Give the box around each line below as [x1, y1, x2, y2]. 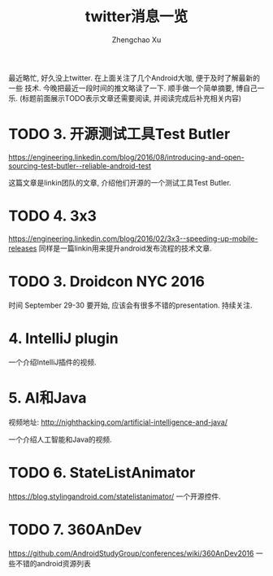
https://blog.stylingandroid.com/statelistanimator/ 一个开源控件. [8, 491, 221, 501]
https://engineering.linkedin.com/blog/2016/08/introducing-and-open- [8, 152, 245, 162]
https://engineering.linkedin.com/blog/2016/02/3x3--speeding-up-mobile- [8, 233, 258, 243]
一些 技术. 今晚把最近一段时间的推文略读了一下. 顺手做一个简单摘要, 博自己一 [8, 83, 265, 93]
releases [8, 243, 37, 253]
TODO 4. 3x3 [8, 207, 97, 225]
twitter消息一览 [84, 7, 188, 26]
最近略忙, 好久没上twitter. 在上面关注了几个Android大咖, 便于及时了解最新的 [8, 72, 261, 82]
